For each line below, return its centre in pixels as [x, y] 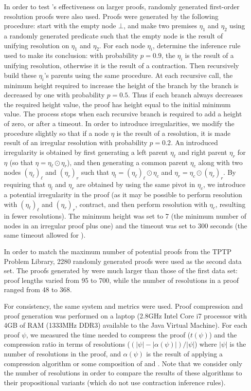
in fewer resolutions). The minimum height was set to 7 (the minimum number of [125, 216]
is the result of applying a [184, 354]
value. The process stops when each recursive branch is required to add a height [123, 114]
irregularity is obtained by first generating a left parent [86, 152]
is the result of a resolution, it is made [173, 133]
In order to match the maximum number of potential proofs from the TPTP [118, 251]
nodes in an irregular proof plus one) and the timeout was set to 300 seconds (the [125, 225]
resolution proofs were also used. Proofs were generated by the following [111, 16]
